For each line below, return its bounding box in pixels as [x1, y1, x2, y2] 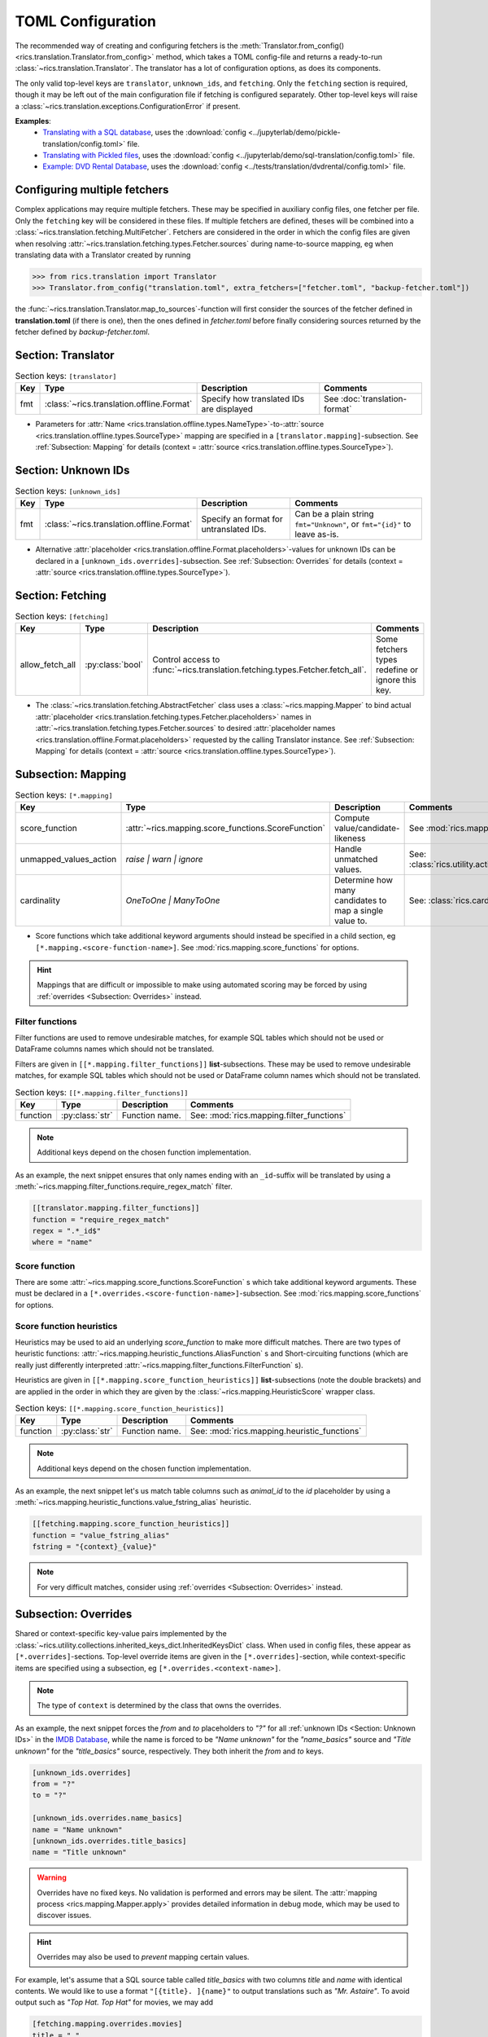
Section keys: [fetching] [15, 611, 109, 623]
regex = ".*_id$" [32, 1226, 102, 1235]
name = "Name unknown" [32, 1825, 123, 1834]
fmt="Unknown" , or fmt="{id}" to [294, 518, 412, 530]
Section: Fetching [15, 589, 107, 602]
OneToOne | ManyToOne [125, 895, 220, 906]
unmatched [334, 854, 378, 865]
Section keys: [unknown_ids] [15, 486, 121, 497]
